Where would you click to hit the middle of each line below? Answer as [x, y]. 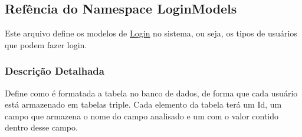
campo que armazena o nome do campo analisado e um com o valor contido [142, 116]
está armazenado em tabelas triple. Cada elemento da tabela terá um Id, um [143, 104]
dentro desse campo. [41, 127]
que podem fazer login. [46, 44]
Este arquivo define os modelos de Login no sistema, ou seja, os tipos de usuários [151, 33]
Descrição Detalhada [55, 71]
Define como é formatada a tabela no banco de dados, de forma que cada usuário [151, 93]
